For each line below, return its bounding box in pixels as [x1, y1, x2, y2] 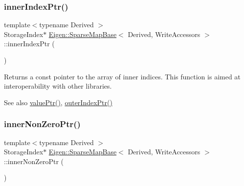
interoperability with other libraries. [4, 81, 112, 91]
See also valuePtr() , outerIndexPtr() [4, 97, 112, 107]
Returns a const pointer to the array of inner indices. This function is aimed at [4, 71, 241, 81]
